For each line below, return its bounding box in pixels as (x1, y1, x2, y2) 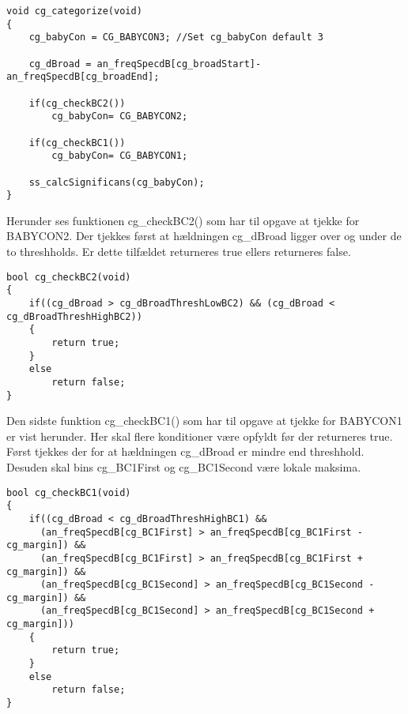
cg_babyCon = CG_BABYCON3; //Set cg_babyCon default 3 (28, 32, 323, 43)
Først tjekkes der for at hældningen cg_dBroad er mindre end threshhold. (6, 443, 365, 460)
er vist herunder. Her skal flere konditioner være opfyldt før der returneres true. (6, 427, 393, 444)
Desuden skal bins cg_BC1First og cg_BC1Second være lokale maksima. (6, 458, 361, 475)
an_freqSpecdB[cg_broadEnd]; (6, 71, 160, 83)
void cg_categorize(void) (6, 6, 142, 17)
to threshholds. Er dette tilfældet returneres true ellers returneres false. (6, 243, 351, 260)
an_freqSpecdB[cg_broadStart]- (96, 58, 262, 70)
